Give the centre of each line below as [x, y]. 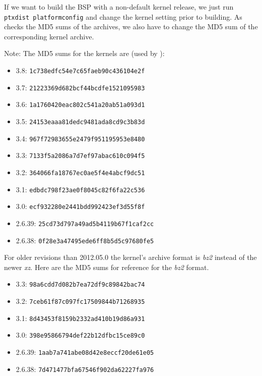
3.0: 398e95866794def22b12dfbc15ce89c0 [80, 335]
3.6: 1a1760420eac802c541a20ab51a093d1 [80, 104]
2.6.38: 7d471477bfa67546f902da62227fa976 [85, 369]
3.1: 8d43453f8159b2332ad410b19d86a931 [80, 318]
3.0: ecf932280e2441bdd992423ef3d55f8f [80, 206]
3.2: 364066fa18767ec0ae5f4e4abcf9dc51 [80, 172]
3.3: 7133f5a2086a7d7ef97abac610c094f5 [80, 155]
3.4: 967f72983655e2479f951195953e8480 [80, 138]
